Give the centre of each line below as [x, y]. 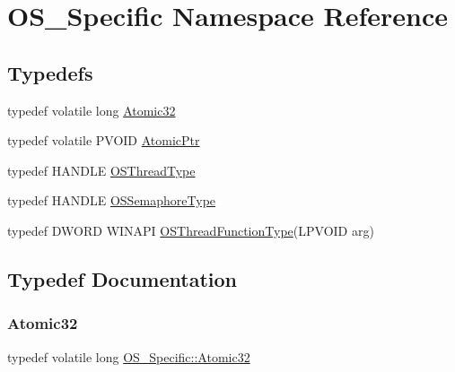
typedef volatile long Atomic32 [92, 110]
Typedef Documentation [122, 278]
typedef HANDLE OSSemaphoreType [112, 200]
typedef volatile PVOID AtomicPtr [104, 140]
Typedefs [50, 72]
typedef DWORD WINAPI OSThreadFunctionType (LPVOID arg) [191, 230]
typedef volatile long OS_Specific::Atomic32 [129, 356]
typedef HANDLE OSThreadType [101, 170]
